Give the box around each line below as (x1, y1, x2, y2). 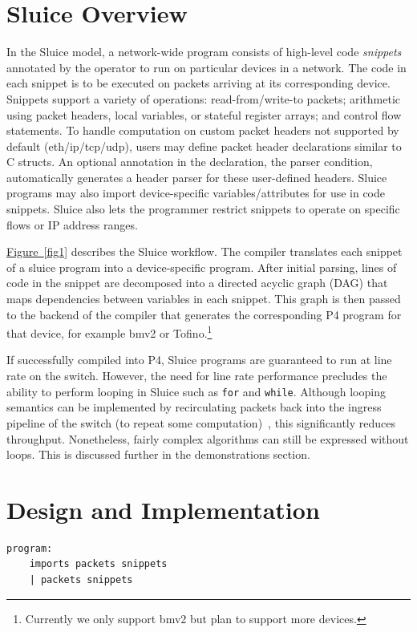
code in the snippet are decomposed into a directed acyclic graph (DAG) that (6, 274, 388, 291)
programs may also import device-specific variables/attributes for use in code (6, 184, 386, 201)
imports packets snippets (29, 558, 168, 570)
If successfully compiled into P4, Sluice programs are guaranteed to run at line (6, 351, 392, 368)
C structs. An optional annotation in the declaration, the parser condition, (6, 153, 373, 170)
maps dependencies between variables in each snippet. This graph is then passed (6, 290, 401, 307)
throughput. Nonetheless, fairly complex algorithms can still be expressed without (6, 430, 409, 447)
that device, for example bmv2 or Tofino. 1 (6, 322, 213, 341)
